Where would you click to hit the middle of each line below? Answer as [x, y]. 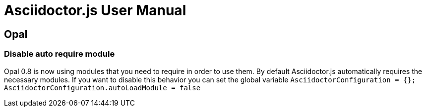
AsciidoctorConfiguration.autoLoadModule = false [102, 88]
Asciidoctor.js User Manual [95, 10]
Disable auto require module [60, 54]
